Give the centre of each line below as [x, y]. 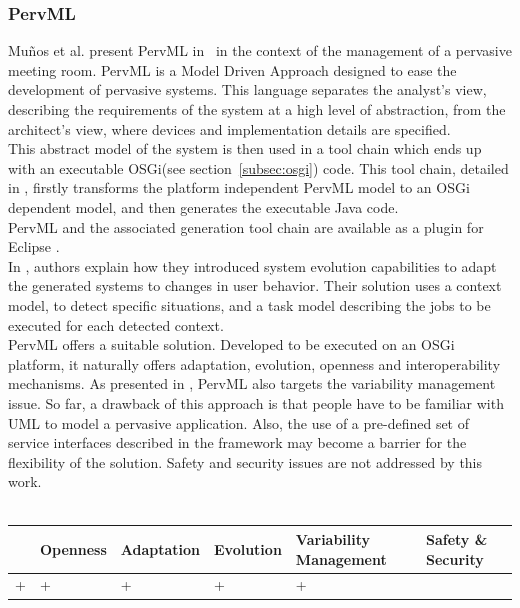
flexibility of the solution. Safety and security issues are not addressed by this [245, 461]
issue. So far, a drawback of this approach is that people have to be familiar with [256, 402]
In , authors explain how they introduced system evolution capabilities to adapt [252, 265]
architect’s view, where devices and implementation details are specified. [229, 128]
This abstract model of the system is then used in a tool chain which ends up [245, 148]
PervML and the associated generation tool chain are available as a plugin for [246, 226]
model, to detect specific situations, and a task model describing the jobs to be [249, 304]
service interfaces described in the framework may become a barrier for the [237, 442]
